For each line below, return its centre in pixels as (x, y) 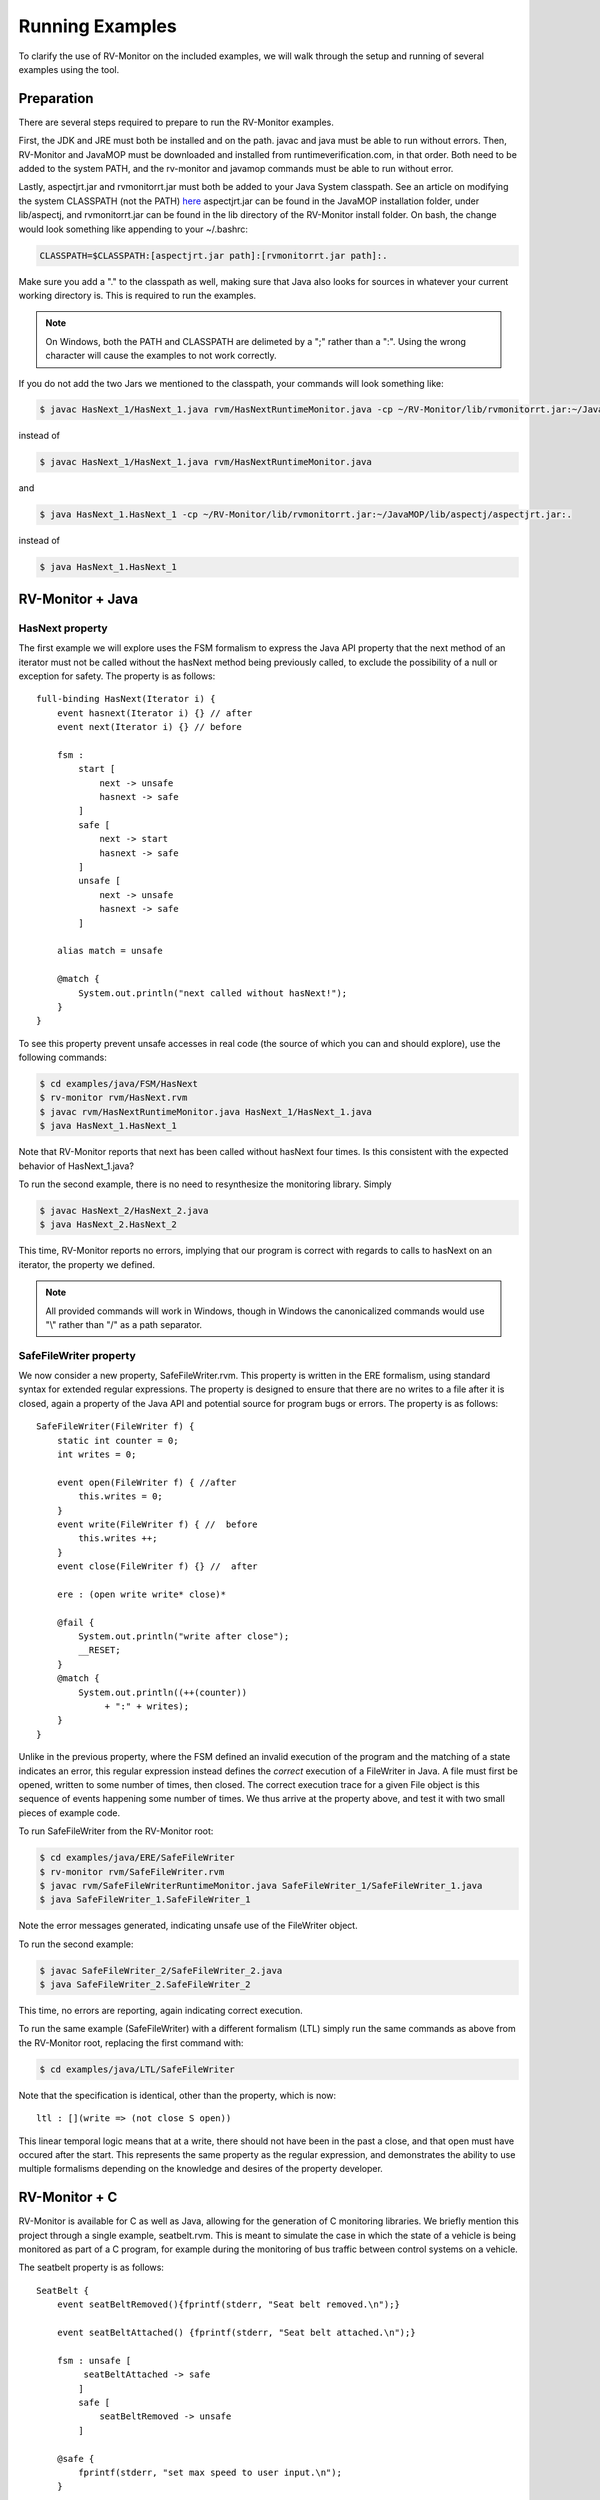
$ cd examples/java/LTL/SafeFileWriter (137, 2069)
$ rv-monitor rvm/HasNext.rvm (113, 1098)
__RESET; (99, 1650)
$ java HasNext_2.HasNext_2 (108, 1224)
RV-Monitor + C (68, 2197)
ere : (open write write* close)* (141, 1594)
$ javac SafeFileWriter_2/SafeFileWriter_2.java (161, 1970)
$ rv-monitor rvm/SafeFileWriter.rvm (132, 1871)
